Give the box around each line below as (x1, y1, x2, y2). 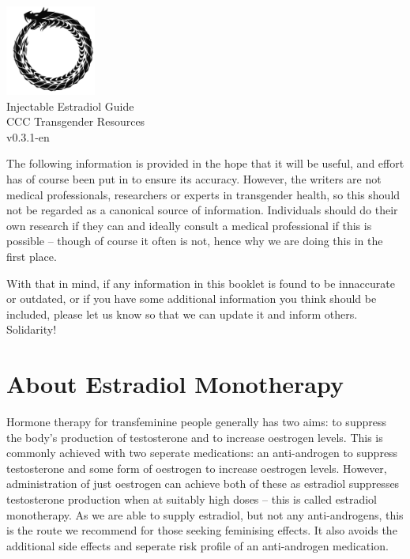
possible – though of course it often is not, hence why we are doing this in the (6, 232, 383, 249)
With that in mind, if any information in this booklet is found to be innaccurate (6, 274, 395, 291)
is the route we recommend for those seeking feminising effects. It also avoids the (6, 522, 397, 538)
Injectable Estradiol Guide (6, 97, 134, 114)
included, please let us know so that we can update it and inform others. (6, 305, 358, 322)
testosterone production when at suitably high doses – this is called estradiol (6, 491, 377, 507)
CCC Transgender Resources (6, 113, 145, 130)
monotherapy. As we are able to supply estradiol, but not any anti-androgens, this (6, 506, 404, 523)
